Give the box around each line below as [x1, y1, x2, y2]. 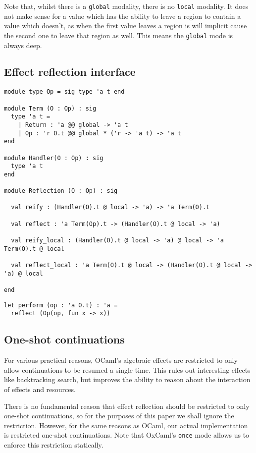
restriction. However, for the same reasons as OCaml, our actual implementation [4, 420, 248, 430]
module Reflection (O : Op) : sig [4, 187, 118, 195]
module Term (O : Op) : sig [4, 105, 97, 112]
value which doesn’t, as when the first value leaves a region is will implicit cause [4, 20, 247, 31]
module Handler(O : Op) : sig [4, 154, 103, 162]
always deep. [4, 40, 42, 50]
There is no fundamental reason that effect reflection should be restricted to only [4, 400, 250, 411]
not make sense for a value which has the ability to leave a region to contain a [4, 10, 241, 21]
